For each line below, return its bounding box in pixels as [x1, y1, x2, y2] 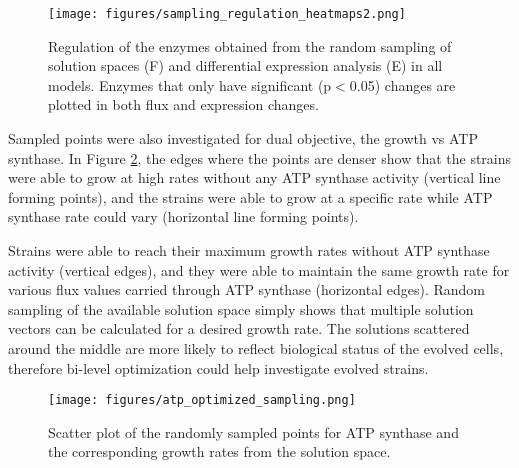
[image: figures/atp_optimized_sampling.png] [48, 393, 356, 408]
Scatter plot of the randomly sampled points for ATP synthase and [48, 421, 459, 442]
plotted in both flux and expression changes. [48, 94, 319, 115]
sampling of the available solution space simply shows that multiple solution [8, 298, 474, 319]
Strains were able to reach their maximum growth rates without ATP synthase [8, 240, 490, 260]
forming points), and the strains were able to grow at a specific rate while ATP [8, 186, 493, 207]
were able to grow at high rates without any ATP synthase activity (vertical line [8, 167, 501, 188]
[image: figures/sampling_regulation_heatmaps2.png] [48, 7, 406, 21]
